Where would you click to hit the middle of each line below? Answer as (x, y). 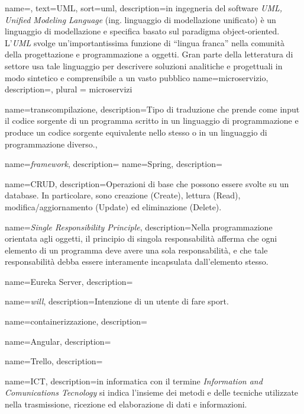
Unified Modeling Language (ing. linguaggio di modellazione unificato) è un (140, 19)
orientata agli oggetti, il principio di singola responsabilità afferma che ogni (141, 238)
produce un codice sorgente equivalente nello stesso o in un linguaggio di (136, 132)
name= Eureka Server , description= (69, 281)
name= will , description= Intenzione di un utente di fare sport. (117, 301)
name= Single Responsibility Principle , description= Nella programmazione (139, 227)
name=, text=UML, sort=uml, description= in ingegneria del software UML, (144, 8)
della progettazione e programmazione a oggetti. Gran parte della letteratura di (149, 54)
